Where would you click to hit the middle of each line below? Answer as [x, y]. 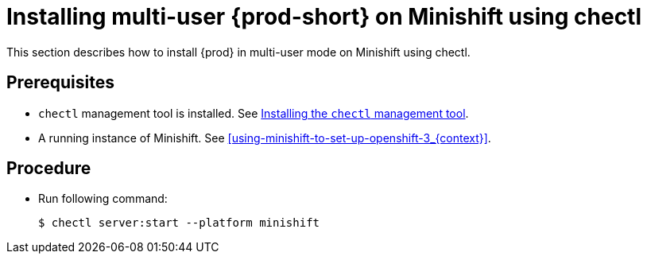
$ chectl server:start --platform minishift [179, 223]
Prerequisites [60, 83]
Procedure [49, 169]
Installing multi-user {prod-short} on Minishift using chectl [324, 17]
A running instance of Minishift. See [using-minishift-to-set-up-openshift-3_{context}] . [265, 138]
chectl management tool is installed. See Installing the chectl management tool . [254, 113]
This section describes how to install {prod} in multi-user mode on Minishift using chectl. [238, 52]
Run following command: [103, 199]
